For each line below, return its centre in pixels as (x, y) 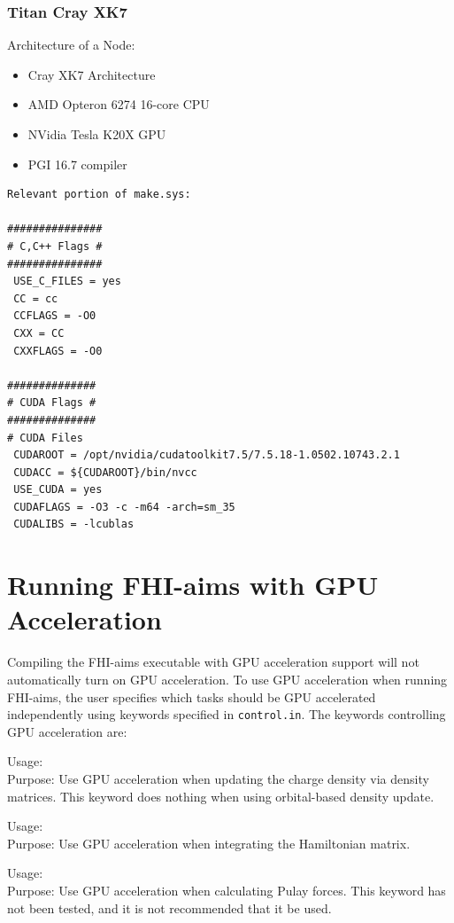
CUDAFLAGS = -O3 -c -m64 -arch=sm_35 (124, 507)
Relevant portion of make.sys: (99, 195)
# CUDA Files (45, 438)
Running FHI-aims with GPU (193, 585)
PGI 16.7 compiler (77, 164)
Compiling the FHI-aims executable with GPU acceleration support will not (213, 662)
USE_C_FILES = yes (67, 282)
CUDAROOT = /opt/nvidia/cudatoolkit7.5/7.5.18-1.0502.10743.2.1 (207, 455)
